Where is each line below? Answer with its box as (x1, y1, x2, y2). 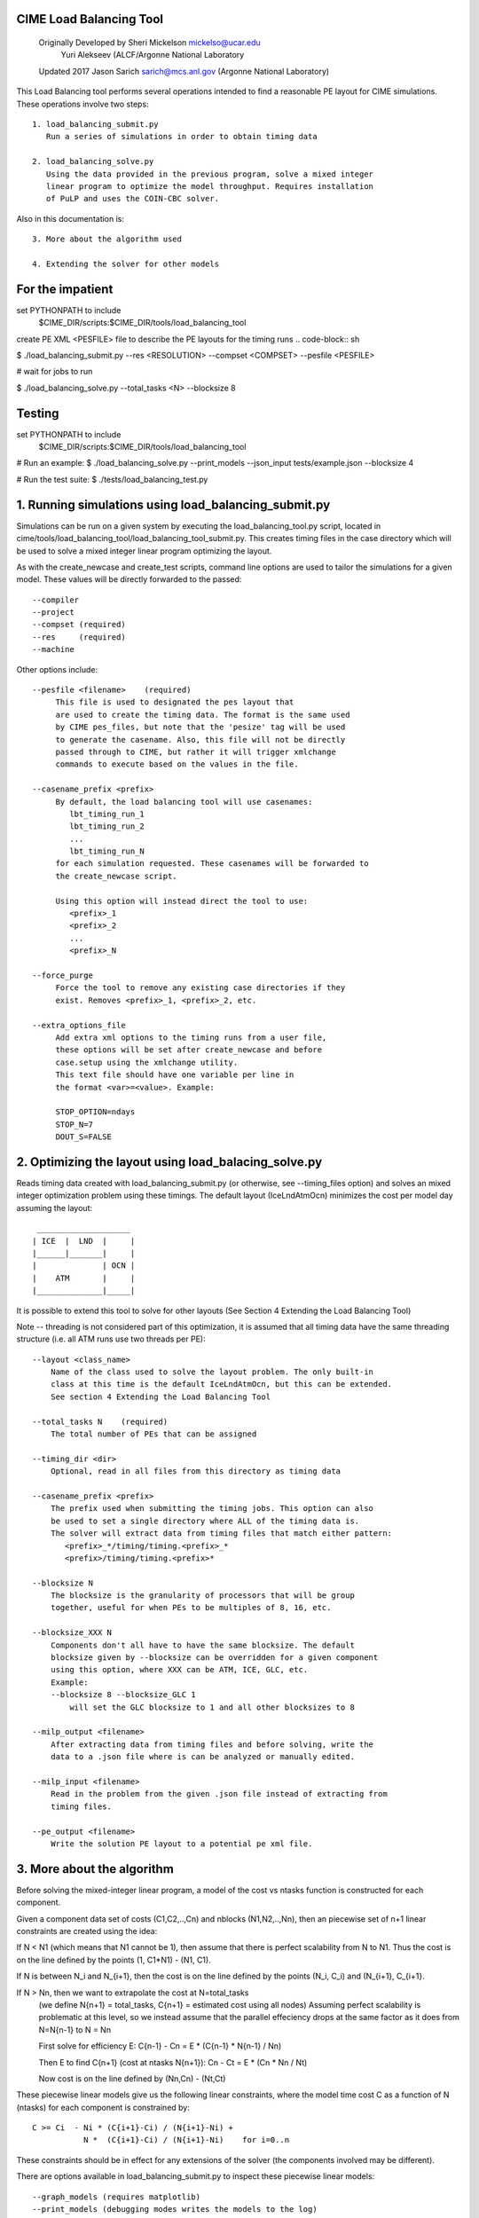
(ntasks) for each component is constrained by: (16, 2102, 191, 2112)
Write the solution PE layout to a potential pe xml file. (50, 1838, 313, 1849)
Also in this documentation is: (16, 213, 124, 224)
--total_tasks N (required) (32, 1416, 169, 1427)
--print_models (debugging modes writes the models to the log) (32, 2205, 318, 2214)
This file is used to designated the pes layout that (55, 697, 294, 707)
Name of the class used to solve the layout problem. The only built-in (50, 1367, 374, 1377)
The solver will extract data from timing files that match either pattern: (50, 1529, 393, 1538)
